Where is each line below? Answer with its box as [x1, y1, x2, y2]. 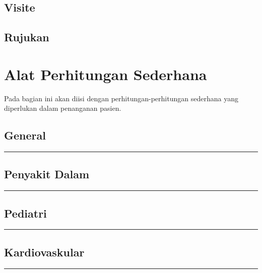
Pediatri [4, 205, 47, 221]
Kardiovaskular [4, 244, 85, 259]
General [4, 127, 46, 143]
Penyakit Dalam [4, 166, 90, 182]
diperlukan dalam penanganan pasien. [4, 103, 121, 113]
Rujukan [4, 29, 49, 45]
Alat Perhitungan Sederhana [4, 63, 207, 84]
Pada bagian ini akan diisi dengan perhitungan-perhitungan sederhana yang [4, 93, 238, 103]
